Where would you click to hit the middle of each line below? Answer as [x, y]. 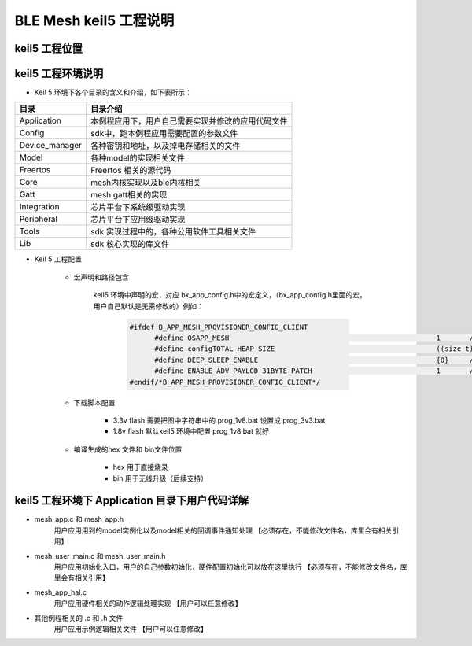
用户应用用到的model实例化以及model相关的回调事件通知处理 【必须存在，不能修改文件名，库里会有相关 [223, 530]
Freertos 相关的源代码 [131, 171]
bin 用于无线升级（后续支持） [160, 478]
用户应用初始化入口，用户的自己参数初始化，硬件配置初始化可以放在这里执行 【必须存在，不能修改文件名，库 [230, 567]
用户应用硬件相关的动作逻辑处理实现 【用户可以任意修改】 [148, 604]
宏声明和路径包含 [101, 277]
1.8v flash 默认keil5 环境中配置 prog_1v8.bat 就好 [191, 431]
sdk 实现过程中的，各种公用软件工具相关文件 [173, 232]
